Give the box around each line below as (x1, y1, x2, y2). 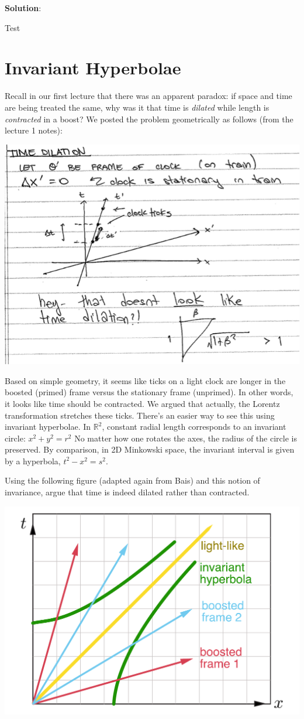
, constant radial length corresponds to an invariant (102, 420, 286, 433)
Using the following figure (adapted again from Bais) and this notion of (5, 474, 260, 487)
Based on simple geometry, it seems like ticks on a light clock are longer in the (5, 374, 286, 386)
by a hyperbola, (5, 454, 61, 467)
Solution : (5, 2, 42, 13)
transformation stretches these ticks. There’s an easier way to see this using (5, 409, 275, 421)
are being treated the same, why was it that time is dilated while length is (5, 101, 270, 113)
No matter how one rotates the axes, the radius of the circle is (74, 432, 297, 444)
